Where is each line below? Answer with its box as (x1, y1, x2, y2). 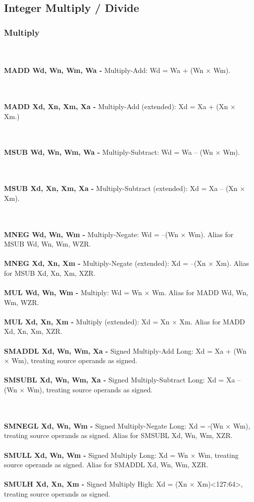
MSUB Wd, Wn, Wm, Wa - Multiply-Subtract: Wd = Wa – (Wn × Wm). (4, 147, 240, 157)
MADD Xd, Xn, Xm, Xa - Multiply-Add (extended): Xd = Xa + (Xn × (4, 101, 236, 111)
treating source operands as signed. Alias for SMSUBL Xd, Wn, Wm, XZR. (4, 430, 233, 440)
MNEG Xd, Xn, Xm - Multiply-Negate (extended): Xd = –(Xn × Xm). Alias (4, 258, 249, 268)
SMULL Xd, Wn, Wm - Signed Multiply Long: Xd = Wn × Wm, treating (4, 449, 239, 460)
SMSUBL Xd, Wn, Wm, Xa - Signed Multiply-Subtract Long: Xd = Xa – (4, 375, 241, 385)
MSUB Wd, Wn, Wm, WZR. (4, 239, 91, 249)
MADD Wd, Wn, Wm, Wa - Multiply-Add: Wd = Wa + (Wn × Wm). (4, 65, 231, 75)
